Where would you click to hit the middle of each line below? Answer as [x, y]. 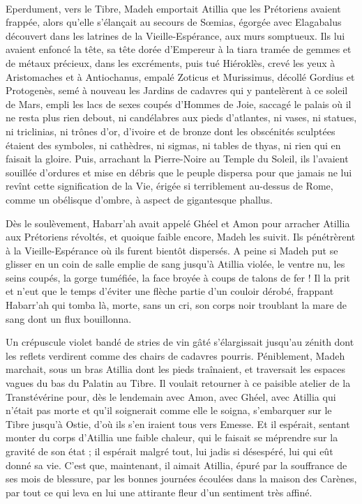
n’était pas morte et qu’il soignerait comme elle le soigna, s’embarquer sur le [169, 410]
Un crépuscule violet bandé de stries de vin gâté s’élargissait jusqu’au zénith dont [180, 342]
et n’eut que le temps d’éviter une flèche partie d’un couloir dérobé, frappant [170, 291]
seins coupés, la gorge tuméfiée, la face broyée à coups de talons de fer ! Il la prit [178, 277]
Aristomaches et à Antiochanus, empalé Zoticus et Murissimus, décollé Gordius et [180, 76]
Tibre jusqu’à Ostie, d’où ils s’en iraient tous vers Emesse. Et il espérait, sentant [178, 423]
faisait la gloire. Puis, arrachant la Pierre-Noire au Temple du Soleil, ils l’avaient [177, 159]
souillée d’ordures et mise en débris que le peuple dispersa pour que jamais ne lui [179, 172]
